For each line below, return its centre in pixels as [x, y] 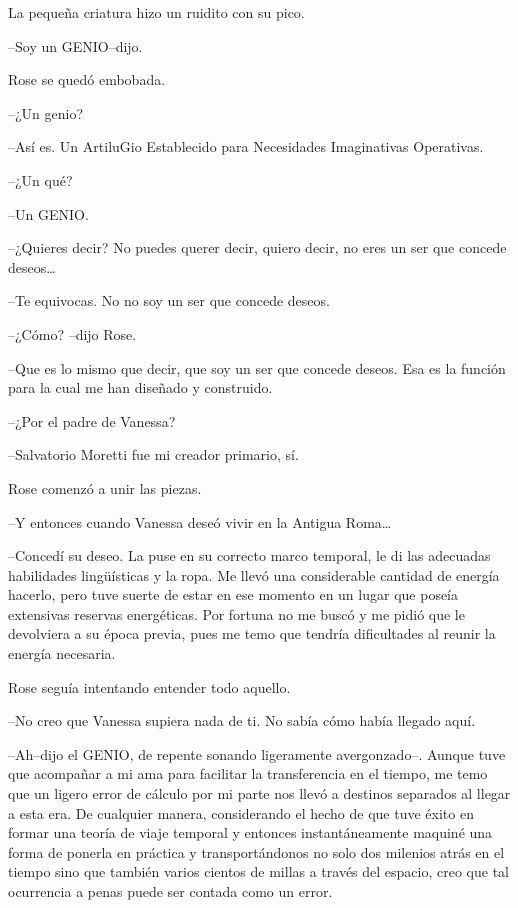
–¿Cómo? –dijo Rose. [72, 333]
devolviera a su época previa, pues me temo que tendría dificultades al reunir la [252, 633]
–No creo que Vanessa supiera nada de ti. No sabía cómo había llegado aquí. [242, 720]
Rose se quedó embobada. [87, 79]
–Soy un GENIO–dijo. [75, 45]
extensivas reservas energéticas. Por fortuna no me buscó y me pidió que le [236, 613]
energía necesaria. [62, 653]
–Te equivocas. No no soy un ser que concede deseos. [169, 300]
